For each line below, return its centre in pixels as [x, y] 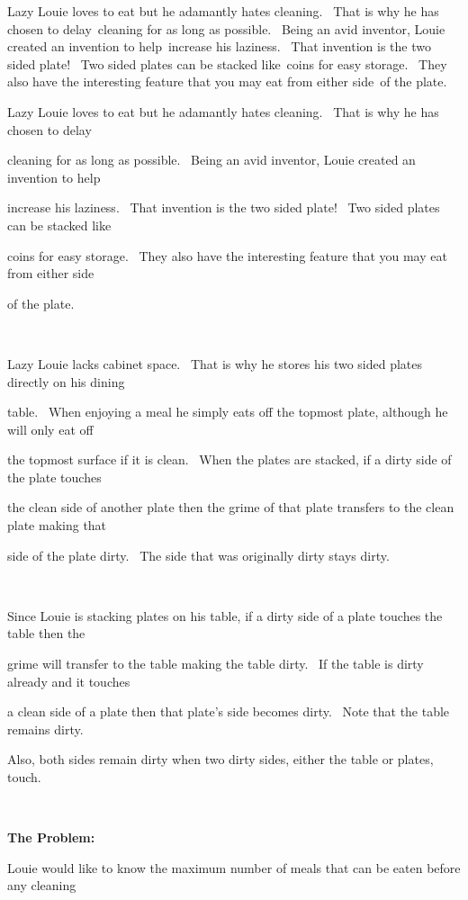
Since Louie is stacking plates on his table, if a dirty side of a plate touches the [225, 615]
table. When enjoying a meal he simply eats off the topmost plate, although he [228, 412]
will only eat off [50, 429]
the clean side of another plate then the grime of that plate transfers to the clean [231, 507]
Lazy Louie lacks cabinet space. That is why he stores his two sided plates [215, 363]
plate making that [57, 525]
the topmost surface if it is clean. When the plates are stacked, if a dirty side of [229, 459]
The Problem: [51, 837]
